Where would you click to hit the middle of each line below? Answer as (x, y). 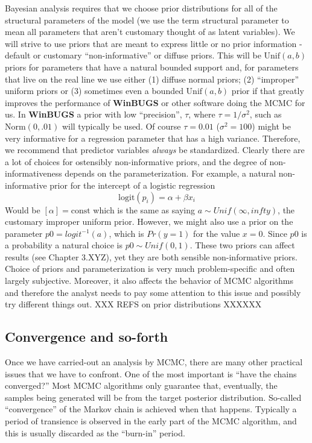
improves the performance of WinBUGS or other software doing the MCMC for (155, 102)
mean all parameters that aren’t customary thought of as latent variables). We (150, 32)
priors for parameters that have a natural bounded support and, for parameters (152, 67)
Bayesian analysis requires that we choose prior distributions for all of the (141, 8)
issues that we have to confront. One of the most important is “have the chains (151, 373)
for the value (217, 233)
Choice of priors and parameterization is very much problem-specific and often (150, 269)
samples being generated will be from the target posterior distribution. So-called (153, 397)
